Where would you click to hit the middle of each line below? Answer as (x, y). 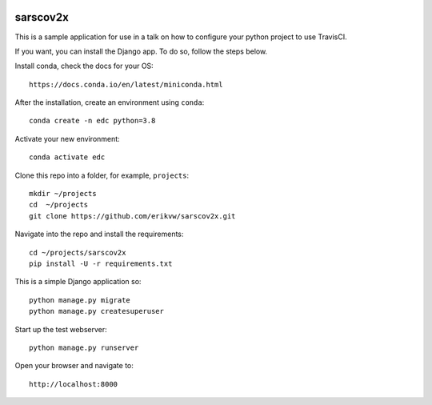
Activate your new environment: (67, 138)
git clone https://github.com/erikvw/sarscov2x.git (132, 216)
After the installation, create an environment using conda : (110, 102)
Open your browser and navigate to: (74, 366)
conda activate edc (67, 157)
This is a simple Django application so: (78, 282)
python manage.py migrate (80, 300)
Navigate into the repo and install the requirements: (99, 234)
